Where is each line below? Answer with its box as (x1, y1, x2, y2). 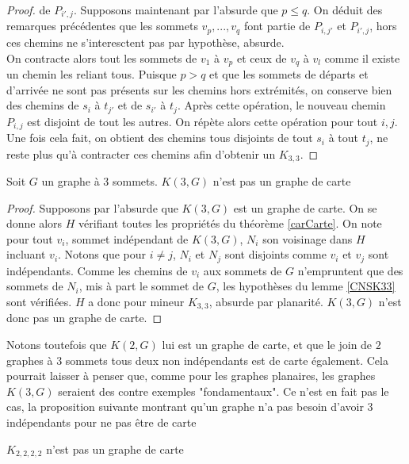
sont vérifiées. (6, 293, 72, 309)
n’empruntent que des (297, 262, 403, 278)
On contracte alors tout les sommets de (6, 49, 197, 66)
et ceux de (236, 49, 287, 66)
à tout (328, 129, 359, 146)
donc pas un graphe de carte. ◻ (6, 309, 162, 326)
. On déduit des (307, 2, 383, 17)
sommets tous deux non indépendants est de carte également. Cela (65, 351, 388, 368)
